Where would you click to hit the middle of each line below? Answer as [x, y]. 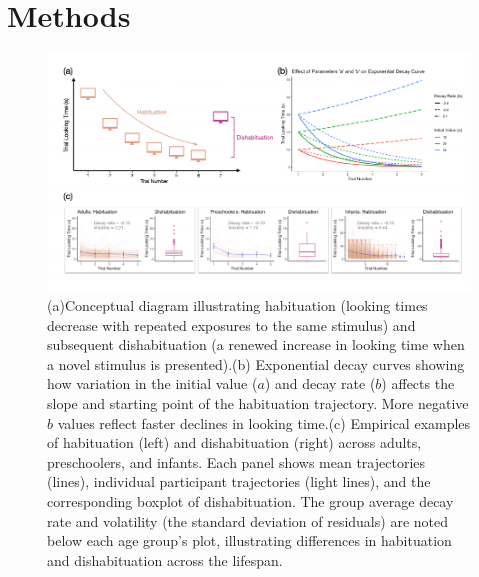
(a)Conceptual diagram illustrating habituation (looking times [237, 305]
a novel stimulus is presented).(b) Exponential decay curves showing [256, 363]
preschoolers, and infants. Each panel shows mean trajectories [236, 461]
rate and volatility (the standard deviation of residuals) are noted [247, 520]
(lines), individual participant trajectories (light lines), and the [239, 481]
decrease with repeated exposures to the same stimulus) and [231, 324]
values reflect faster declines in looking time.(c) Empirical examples [264, 422]
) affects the [418, 383]
